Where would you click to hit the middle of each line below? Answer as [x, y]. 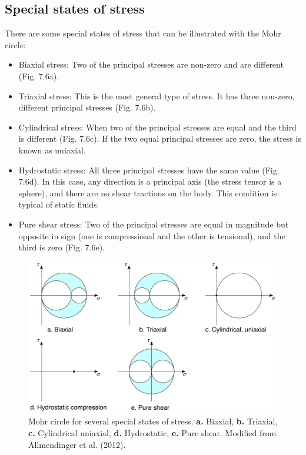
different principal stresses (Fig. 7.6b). [87, 107]
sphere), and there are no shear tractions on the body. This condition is [148, 193]
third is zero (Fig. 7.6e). [61, 247]
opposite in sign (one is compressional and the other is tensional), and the [152, 235]
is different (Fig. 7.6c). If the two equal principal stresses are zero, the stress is [160, 138]
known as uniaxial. [52, 150]
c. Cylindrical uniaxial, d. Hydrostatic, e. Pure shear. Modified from [152, 433]
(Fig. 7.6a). [39, 76]
